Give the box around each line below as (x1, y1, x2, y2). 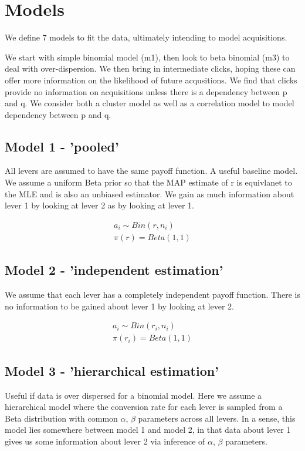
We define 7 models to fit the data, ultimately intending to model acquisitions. (5, 31, 287, 43)
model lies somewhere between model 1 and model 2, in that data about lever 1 (5, 423, 291, 436)
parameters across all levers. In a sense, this (138, 412, 296, 424)
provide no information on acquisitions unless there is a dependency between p (5, 85, 287, 97)
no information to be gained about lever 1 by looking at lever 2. (5, 299, 234, 312)
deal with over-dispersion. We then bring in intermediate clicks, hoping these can (5, 62, 296, 75)
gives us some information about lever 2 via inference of (5, 435, 205, 447)
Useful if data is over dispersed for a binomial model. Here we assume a (5, 389, 262, 401)
